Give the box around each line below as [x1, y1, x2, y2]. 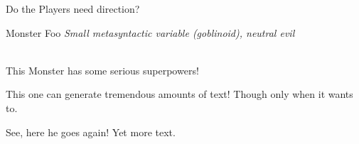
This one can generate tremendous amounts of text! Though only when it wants [6, 87, 353, 101]
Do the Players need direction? [6, 1, 140, 16]
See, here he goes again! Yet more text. [6, 124, 176, 139]
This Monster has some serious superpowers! [6, 62, 199, 77]
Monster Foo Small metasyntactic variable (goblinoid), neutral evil [6, 25, 295, 40]
